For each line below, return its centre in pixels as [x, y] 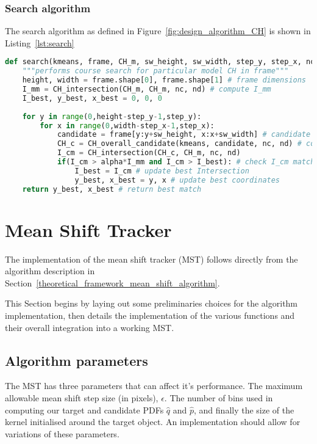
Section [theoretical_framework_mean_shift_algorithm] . [112, 282]
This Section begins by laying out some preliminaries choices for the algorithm [151, 303]
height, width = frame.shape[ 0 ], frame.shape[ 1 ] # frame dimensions [164, 80]
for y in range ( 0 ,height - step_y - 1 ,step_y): [112, 116]
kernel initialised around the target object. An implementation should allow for [153, 422]
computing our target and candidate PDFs [84, 409]
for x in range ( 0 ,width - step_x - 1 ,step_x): [127, 126]
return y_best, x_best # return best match [112, 189]
